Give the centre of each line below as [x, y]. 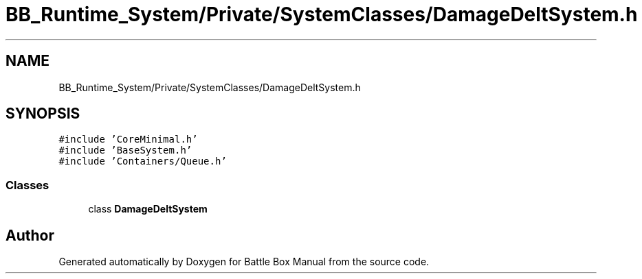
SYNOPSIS [43, 114]
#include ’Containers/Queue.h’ [143, 161]
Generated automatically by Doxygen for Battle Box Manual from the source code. [244, 262]
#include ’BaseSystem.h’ [125, 150]
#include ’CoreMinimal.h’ [128, 139]
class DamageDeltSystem [148, 209]
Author [30, 235]
